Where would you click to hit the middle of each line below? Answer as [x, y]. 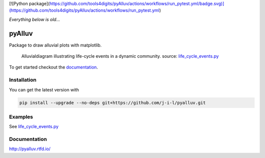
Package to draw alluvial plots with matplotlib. [55, 45]
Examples [21, 116]
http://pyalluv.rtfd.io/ [30, 149]
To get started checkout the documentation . [53, 67]
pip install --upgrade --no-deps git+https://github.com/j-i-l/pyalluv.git [113, 102]
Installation [23, 80]
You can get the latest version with [44, 90]
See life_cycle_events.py [34, 127]
